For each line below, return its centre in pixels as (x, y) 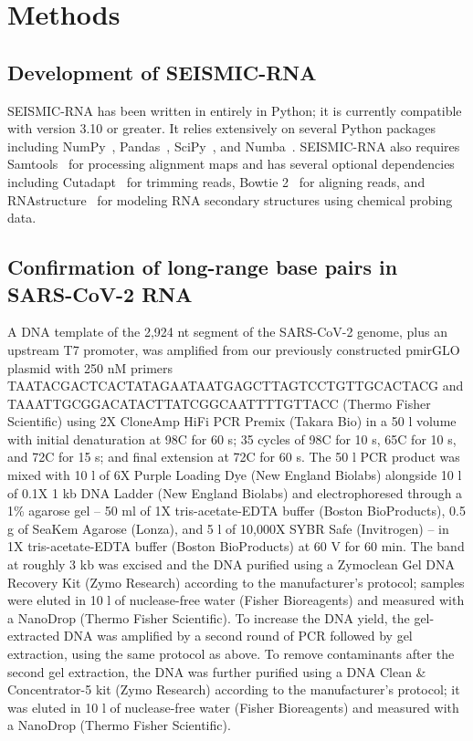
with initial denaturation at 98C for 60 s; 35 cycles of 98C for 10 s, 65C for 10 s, (232, 438)
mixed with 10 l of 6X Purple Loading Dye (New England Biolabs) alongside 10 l (235, 475)
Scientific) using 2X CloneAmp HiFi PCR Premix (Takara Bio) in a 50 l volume (232, 421)
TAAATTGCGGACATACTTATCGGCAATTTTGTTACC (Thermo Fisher (219, 403)
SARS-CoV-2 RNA (100, 293)
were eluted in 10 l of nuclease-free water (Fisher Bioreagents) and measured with (236, 600)
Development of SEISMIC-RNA (162, 72)
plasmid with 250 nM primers (90, 367)
